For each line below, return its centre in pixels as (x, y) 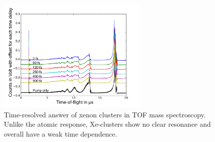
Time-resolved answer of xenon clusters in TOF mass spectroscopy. (105, 114)
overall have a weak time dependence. (61, 133)
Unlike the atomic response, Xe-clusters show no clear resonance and (107, 124)
